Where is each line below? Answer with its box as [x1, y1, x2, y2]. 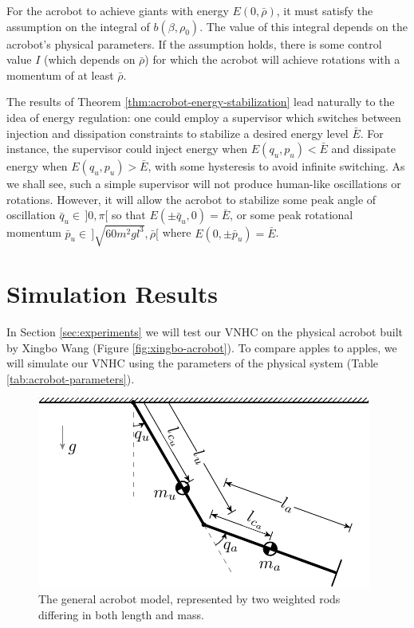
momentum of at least [6, 66, 114, 83]
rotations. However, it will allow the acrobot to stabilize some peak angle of [6, 190, 377, 207]
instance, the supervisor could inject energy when [6, 140, 248, 157]
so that [111, 206, 146, 223]
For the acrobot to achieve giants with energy [6, 2, 229, 18]
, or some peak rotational [230, 206, 353, 223]
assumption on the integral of [6, 18, 150, 34]
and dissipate [331, 140, 396, 157]
